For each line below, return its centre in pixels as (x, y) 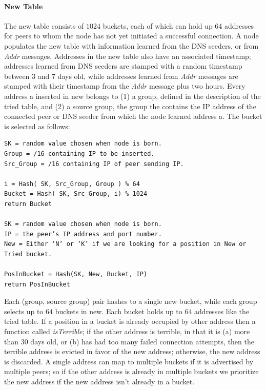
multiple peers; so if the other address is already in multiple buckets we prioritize (131, 371)
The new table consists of (44, 25)
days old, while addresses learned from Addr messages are (148, 76)
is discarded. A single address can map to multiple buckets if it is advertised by (129, 361)
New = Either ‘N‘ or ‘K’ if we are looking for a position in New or (125, 244)
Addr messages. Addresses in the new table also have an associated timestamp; (128, 56)
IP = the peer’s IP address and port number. (83, 234)
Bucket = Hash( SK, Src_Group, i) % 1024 (76, 194)
